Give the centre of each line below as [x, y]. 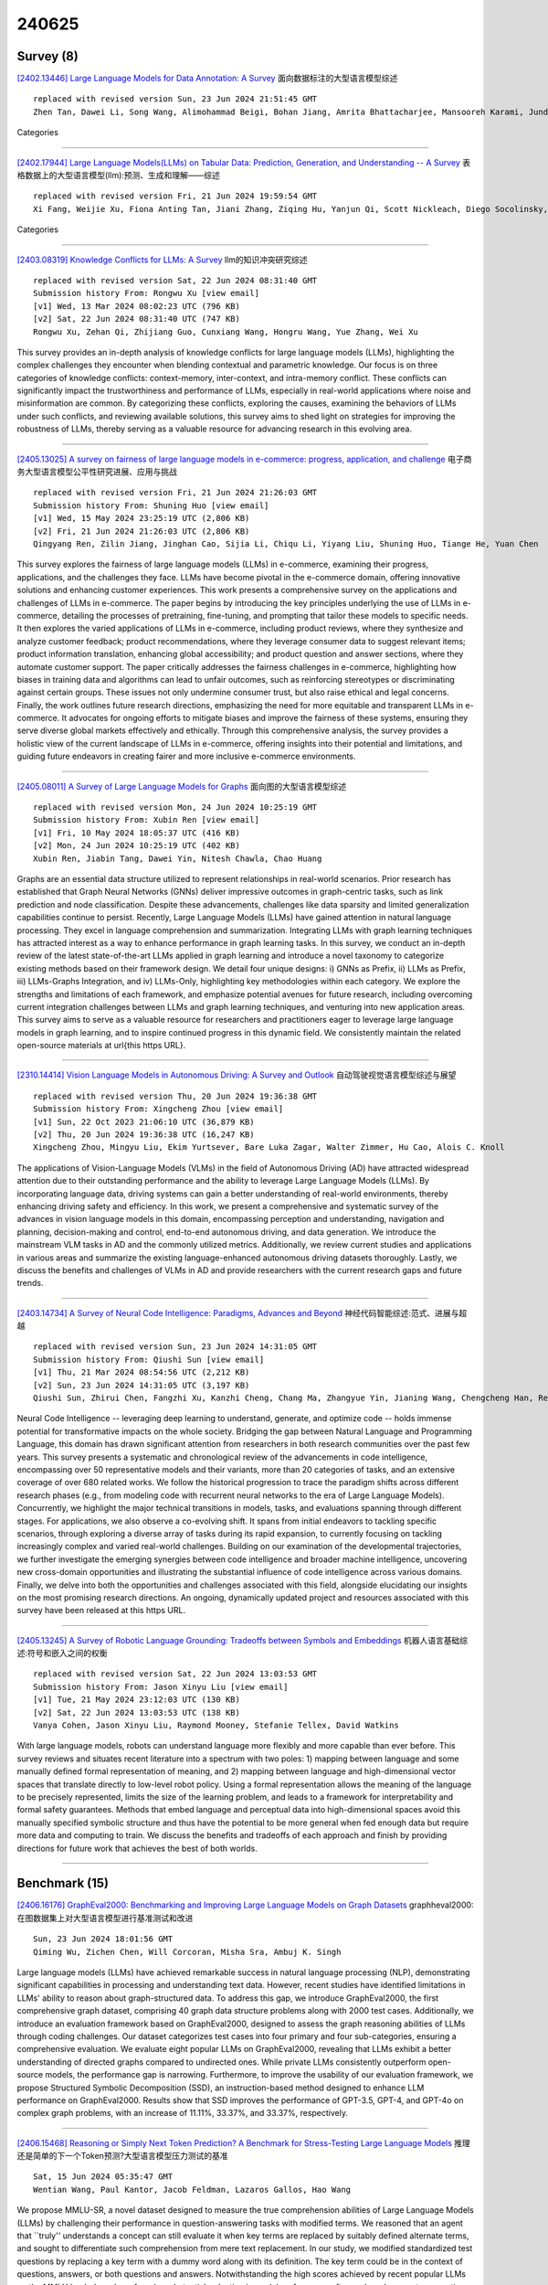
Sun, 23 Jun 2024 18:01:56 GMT [103, 1939]
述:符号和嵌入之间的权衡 [63, 1653]
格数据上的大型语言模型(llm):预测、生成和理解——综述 [119, 175]
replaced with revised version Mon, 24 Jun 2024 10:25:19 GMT [175, 808]
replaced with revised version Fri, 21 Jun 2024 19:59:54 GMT [175, 196]
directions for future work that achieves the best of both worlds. [137, 1848]
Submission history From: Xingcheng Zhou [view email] [158, 1109]
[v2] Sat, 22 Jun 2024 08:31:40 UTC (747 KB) [137, 319]
